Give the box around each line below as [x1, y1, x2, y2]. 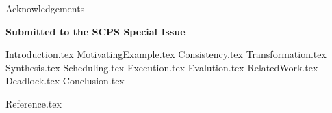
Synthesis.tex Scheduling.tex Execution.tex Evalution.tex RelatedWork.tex [5, 60, 318, 74]
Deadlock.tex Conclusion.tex [5, 74, 125, 88]
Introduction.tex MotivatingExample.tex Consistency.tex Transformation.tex [5, 47, 327, 61]
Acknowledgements [5, 1, 85, 15]
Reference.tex [5, 96, 62, 110]
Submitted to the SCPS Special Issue [5, 24, 186, 38]
